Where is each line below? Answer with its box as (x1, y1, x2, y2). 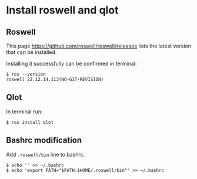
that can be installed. (6, 49, 57, 56)
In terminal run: (6, 108, 43, 115)
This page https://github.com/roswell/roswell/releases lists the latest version (6, 42, 192, 49)
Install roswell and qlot (6, 4, 119, 17)
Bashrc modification (6, 136, 82, 146)
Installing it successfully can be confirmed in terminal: (6, 60, 137, 67)
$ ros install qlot (6, 119, 54, 125)
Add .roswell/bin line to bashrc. (6, 151, 85, 158)
